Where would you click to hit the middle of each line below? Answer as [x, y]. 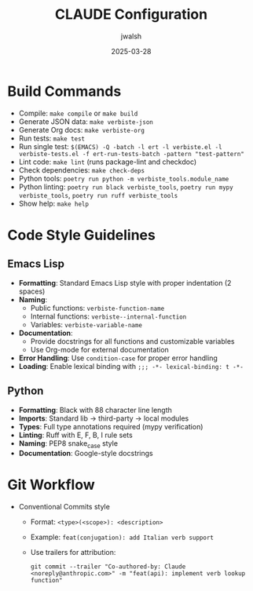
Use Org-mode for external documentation [100, 349]
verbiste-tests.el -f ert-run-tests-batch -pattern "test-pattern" [131, 154]
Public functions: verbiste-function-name [97, 308]
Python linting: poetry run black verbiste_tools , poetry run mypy [126, 187]
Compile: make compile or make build [78, 113]
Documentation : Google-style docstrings [86, 454]
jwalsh [131, 36]
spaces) [32, 291]
